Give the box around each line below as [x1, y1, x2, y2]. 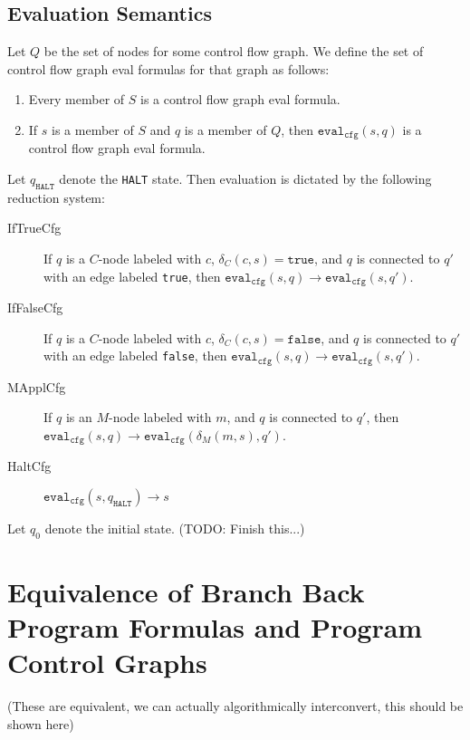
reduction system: [7, 187, 105, 207]
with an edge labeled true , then [43, 266, 221, 285]
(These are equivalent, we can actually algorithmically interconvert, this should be [7, 697, 464, 716]
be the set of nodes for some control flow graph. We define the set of [43, 42, 424, 61]
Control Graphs [7, 644, 207, 681]
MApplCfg [7, 377, 66, 396]
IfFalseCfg [7, 298, 63, 317]
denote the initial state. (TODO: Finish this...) [44, 518, 305, 537]
